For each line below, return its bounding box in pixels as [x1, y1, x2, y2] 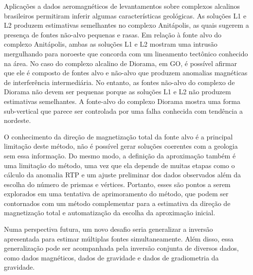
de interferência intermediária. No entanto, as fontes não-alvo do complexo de [4, 77, 235, 87]
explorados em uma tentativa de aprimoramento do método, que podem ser [4, 189, 229, 199]
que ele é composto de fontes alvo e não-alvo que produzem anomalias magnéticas [4, 68, 248, 78]
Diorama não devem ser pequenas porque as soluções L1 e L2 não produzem [4, 86, 231, 97]
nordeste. [4, 115, 31, 125]
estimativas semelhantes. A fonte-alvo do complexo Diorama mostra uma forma [4, 96, 240, 106]
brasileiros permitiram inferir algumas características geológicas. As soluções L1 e [4, 10, 247, 20]
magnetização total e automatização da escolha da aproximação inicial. [4, 207, 216, 218]
